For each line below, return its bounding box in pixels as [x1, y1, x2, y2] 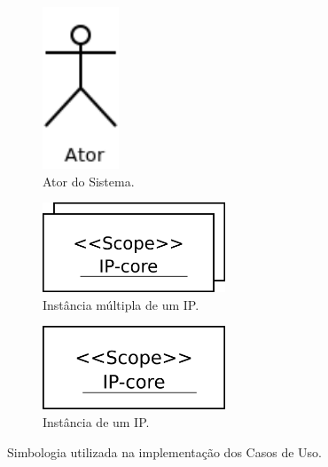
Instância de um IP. [43, 412, 150, 431]
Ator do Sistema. [43, 171, 135, 190]
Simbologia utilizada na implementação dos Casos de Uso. [7, 442, 322, 461]
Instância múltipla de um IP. [43, 295, 199, 313]
